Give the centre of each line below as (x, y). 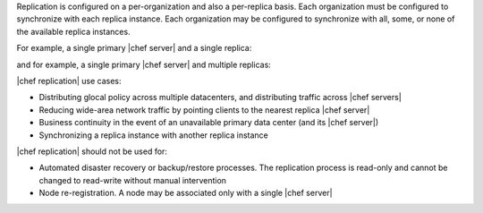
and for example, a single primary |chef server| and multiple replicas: (144, 64)
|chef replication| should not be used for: (92, 151)
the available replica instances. (73, 31)
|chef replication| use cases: (69, 81)
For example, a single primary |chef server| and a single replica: (134, 48)
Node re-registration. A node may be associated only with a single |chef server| (186, 193)
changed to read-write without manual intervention (133, 180)
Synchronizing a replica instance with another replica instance (153, 135)
